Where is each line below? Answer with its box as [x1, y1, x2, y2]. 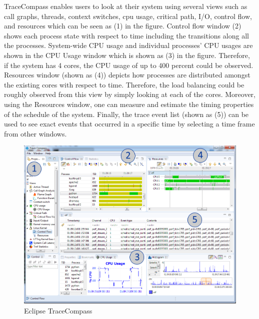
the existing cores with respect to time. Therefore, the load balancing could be [4, 79, 244, 89]
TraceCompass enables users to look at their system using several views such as [4, 1, 247, 11]
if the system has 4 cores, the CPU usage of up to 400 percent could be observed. [4, 59, 253, 70]
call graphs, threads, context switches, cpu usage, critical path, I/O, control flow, [4, 10, 252, 21]
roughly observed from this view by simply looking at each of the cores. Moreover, [4, 89, 255, 99]
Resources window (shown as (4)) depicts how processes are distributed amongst [4, 69, 250, 80]
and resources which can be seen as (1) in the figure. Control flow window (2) [4, 20, 241, 31]
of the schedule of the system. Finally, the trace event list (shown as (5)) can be [4, 108, 249, 119]
